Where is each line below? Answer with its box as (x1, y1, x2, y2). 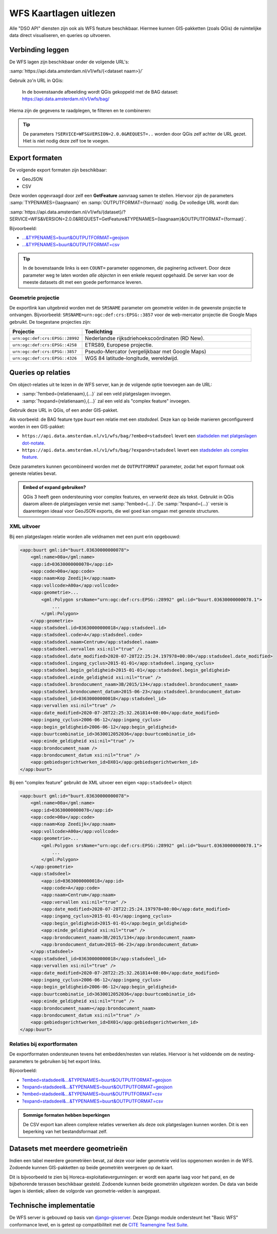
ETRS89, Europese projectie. (85, 341, 153, 348)
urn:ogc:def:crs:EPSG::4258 (12, 342, 77, 347)
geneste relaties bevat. (9, 470, 57, 476)
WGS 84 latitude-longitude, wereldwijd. (85, 355, 179, 362)
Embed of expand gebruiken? (23, 484, 86, 491)
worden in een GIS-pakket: (9, 423, 65, 429)
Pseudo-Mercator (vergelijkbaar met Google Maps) (85, 348, 206, 355)
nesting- (237, 1051, 255, 1057)
